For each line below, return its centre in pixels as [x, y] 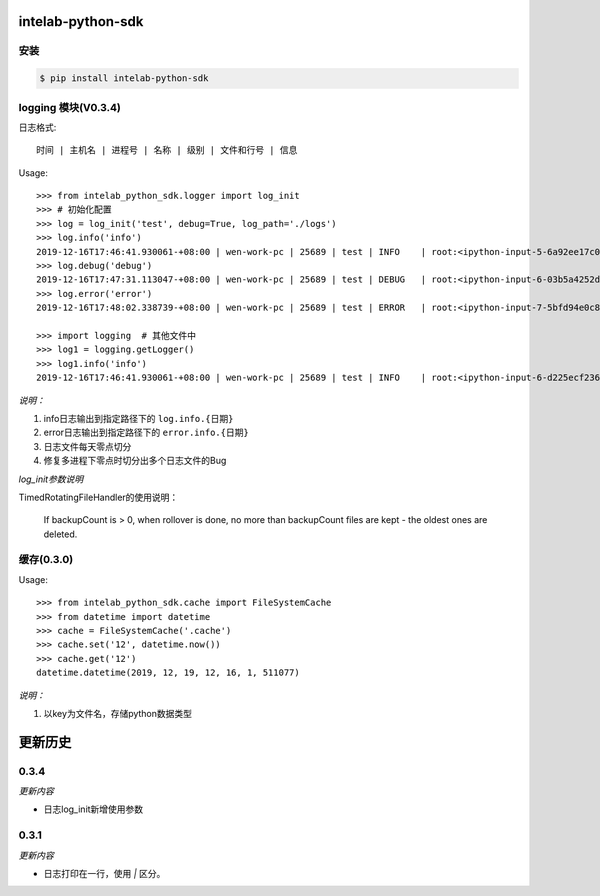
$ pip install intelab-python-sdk [124, 78]
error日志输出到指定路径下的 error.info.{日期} [146, 432]
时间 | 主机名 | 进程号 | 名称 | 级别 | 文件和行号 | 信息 [167, 150]
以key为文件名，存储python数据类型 [118, 713]
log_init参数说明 [51, 479]
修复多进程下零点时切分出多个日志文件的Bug [135, 461]
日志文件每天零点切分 [87, 446]
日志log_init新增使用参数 [93, 809]
